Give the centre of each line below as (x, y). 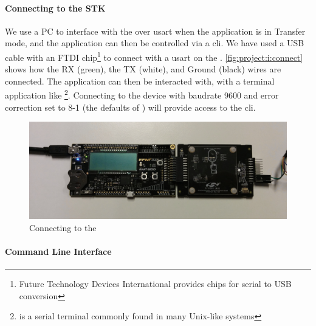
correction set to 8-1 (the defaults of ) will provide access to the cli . (130, 107)
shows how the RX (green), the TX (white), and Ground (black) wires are (143, 69)
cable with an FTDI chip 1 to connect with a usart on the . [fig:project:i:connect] (154, 56)
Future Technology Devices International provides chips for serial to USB (155, 284)
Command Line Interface (58, 251)
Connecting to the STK (55, 8)
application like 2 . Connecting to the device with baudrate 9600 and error (142, 94)
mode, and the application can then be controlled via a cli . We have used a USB (155, 43)
